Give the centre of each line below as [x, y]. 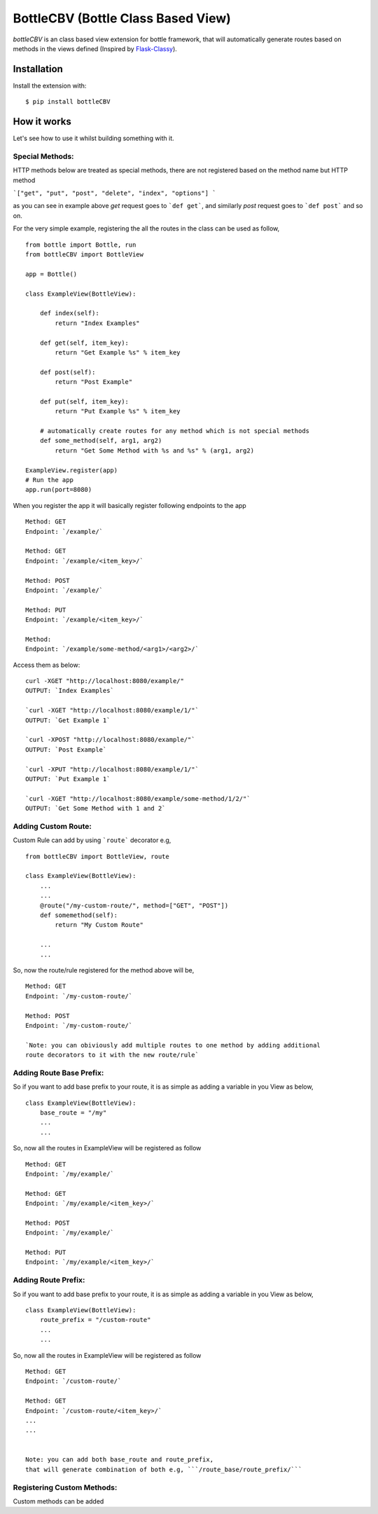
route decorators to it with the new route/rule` [112, 1055]
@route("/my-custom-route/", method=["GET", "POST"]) [134, 905]
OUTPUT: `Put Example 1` [68, 779]
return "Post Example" [94, 382]
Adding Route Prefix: [49, 1280]
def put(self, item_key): [84, 401]
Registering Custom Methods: [65, 1487]
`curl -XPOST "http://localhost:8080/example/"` [110, 740]
